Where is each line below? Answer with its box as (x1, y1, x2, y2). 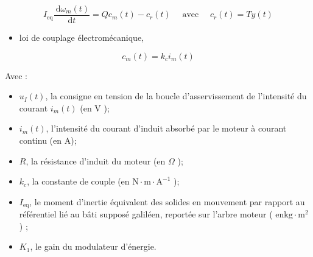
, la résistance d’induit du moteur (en (26, 154, 166, 167)
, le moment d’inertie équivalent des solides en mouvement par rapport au (29, 195, 305, 208)
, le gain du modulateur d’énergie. (30, 240, 156, 253)
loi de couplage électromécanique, (19, 31, 144, 44)
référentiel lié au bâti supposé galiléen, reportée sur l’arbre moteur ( (19, 208, 273, 220)
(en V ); (80, 101, 110, 114)
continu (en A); (19, 134, 77, 147)
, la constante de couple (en (27, 175, 130, 188)
